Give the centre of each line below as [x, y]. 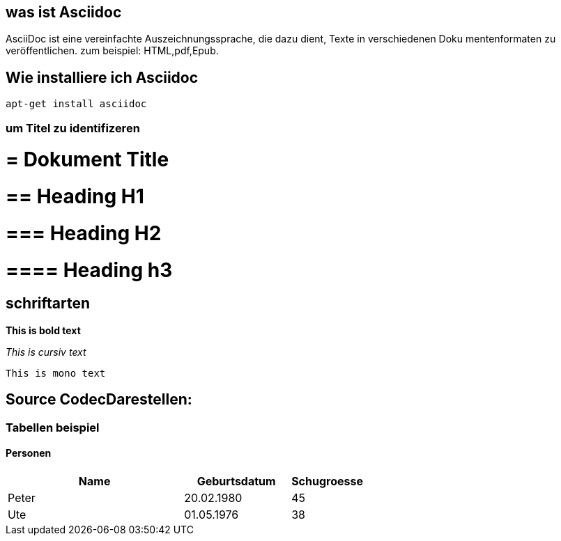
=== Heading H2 [84, 233]
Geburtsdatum [236, 481]
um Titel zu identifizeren [73, 128]
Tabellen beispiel [53, 427]
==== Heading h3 [89, 270]
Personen [29, 453]
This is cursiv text [46, 352]
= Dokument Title [87, 160]
